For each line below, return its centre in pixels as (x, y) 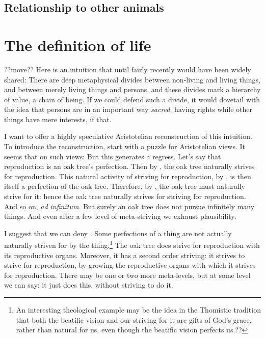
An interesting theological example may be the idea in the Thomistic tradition (138, 310)
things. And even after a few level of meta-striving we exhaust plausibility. (120, 216)
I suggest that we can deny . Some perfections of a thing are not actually (118, 233)
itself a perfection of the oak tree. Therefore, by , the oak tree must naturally (125, 186)
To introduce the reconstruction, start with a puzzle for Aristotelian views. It (125, 146)
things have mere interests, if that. (58, 119)
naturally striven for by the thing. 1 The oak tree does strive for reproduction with (132, 244)
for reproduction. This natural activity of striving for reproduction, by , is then (128, 176)
